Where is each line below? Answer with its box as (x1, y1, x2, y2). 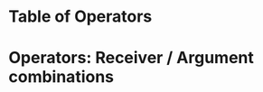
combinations (8, 67, 115, 87)
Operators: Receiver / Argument (8, 48, 255, 69)
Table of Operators (8, 6, 153, 27)
